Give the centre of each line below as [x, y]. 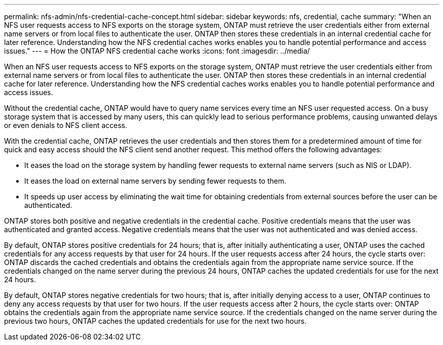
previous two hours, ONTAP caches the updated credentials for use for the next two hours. [156, 321]
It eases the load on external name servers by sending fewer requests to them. [155, 181]
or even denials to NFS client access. [66, 125]
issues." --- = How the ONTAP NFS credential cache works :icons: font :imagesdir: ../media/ [157, 51]
